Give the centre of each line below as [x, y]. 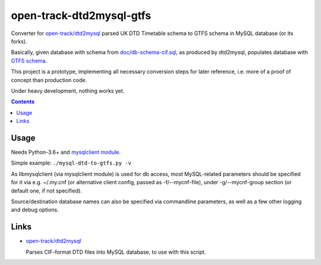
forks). [19, 41]
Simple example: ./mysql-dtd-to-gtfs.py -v [71, 163]
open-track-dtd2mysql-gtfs [81, 15]
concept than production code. [49, 80]
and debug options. [35, 210]
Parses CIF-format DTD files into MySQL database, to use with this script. [116, 252]
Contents [23, 102]
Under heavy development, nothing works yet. [68, 91]
